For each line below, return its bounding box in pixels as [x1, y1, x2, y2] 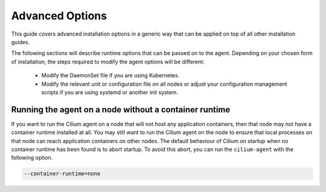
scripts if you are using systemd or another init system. [41, 88, 178, 96]
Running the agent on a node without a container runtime [11, 104, 231, 115]
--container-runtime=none [24, 170, 101, 178]
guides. [11, 38, 30, 45]
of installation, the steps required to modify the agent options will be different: [11, 58, 205, 65]
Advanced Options [11, 9, 107, 22]
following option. [11, 154, 53, 161]
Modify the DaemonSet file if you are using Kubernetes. [41, 72, 180, 79]
